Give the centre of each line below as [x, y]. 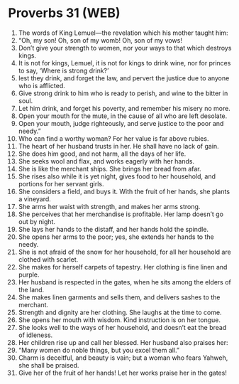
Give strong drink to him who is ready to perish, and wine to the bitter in [123, 93]
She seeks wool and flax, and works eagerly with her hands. [106, 161]
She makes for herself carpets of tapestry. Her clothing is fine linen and [123, 267]
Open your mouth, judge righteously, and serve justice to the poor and [121, 123]
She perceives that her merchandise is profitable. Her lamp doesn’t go [121, 214]
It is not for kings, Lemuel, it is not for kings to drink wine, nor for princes [124, 63]
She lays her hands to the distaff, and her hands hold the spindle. [113, 229]
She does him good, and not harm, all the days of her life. [102, 154]
